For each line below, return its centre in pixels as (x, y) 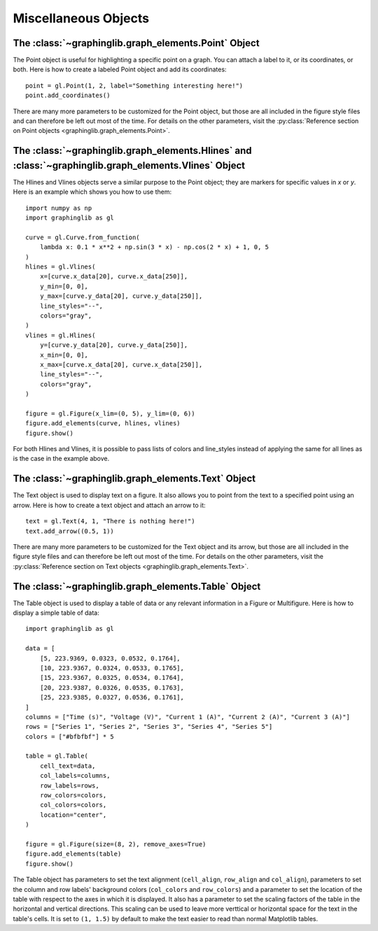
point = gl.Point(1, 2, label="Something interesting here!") (134, 85)
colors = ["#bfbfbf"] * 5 (70, 737)
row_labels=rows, (69, 786)
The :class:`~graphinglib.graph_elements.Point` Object (136, 43)
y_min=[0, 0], (64, 286)
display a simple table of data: (56, 613)
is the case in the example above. (61, 459)
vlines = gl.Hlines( (61, 335)
